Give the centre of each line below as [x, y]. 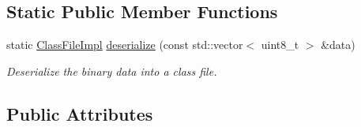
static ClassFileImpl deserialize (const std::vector [125, 45]
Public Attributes [80, 113]
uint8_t [280, 45]
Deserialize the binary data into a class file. [112, 71]
